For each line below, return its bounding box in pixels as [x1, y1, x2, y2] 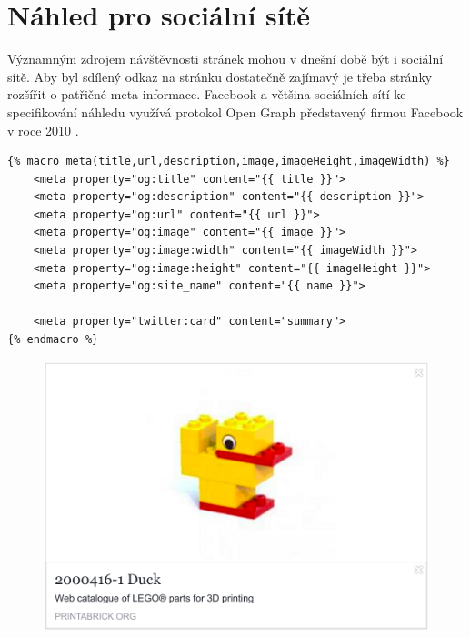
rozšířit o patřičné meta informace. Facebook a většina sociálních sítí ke [7, 85, 406, 104]
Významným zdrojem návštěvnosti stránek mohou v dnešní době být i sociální [7, 49, 444, 68]
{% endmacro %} [7, 333, 99, 347]
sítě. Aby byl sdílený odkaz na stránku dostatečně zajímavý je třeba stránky [7, 66, 433, 86]
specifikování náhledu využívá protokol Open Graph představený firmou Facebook [7, 102, 464, 121]
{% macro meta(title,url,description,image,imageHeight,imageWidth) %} [7, 155, 450, 168]
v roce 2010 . [7, 120, 79, 139]
